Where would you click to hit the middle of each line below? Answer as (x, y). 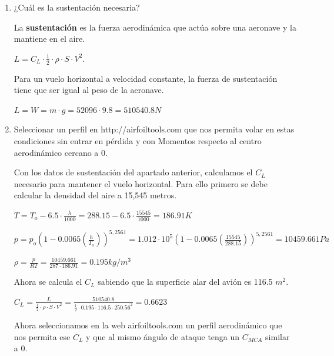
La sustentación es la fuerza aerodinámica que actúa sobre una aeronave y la (155, 27)
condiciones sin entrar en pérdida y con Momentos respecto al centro (138, 140)
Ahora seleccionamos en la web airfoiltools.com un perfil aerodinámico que (148, 325)
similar (278, 336)
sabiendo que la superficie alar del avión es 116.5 (185, 282)
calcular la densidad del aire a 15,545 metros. (95, 195)
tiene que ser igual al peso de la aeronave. (89, 90)
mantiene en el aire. (49, 39)
